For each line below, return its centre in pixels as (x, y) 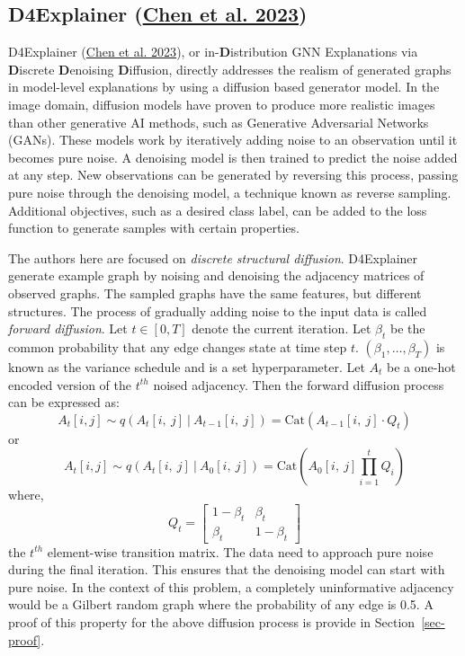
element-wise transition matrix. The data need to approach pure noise (240, 551)
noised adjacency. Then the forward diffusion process (299, 384)
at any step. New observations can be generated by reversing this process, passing (233, 175)
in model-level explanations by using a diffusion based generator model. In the (224, 87)
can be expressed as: (64, 402)
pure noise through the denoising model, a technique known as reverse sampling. (230, 192)
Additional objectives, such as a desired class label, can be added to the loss (218, 210)
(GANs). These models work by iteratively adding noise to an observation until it (233, 140)
